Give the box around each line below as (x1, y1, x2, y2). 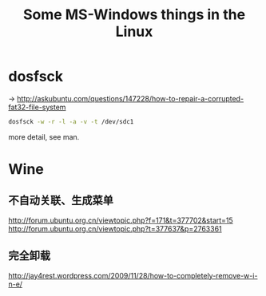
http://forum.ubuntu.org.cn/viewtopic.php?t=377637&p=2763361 (8, 223, 222, 233)
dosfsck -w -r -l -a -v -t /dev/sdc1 (8, 117, 134, 125)
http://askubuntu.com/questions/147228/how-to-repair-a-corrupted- (17, 93, 244, 103)
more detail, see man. (8, 132, 80, 141)
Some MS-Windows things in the (22, 6, 246, 24)
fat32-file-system (8, 102, 66, 112)
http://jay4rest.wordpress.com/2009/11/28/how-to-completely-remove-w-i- (8, 270, 258, 280)
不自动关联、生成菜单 (8, 194, 113, 207)
